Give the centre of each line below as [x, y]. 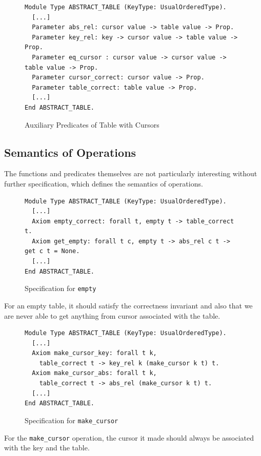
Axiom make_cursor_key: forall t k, [94, 353]
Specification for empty [61, 288]
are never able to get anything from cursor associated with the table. [112, 315]
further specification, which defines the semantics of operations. [104, 183]
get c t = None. [52, 251]
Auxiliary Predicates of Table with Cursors [92, 124]
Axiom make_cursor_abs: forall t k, [94, 373]
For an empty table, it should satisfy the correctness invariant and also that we [128, 305]
